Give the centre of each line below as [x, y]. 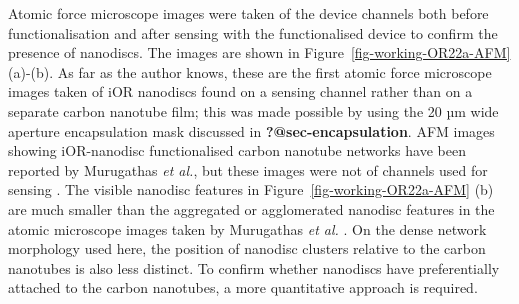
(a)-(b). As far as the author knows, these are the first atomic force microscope [250, 71]
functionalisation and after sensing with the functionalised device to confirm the [253, 32]
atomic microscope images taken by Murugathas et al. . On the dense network [247, 228]
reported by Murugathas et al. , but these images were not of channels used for [248, 169]
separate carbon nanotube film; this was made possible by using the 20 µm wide [253, 110]
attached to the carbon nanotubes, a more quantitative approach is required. [243, 287]
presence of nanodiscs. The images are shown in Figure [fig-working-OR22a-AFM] [259, 52]
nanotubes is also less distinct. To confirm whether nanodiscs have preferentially [254, 267]
